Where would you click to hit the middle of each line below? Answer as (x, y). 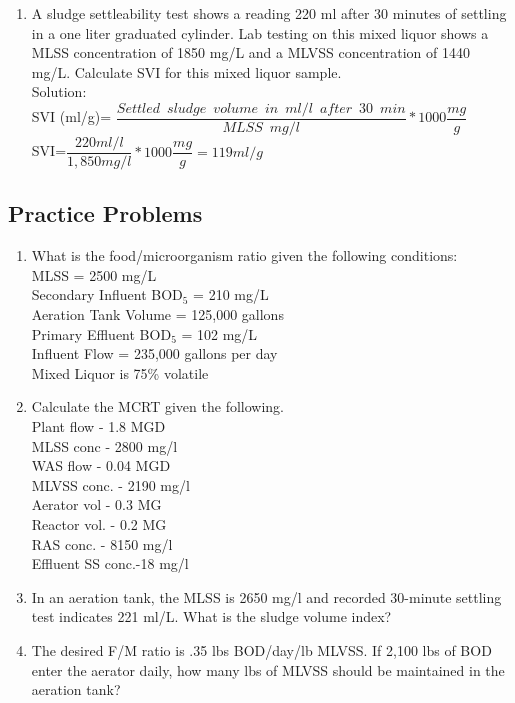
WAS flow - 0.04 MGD (101, 465)
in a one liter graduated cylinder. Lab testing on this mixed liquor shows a (260, 32)
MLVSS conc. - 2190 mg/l (110, 484)
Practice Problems (105, 213)
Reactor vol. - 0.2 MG (99, 524)
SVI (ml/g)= (71, 116)
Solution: (59, 91)
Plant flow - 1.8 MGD (98, 426)
